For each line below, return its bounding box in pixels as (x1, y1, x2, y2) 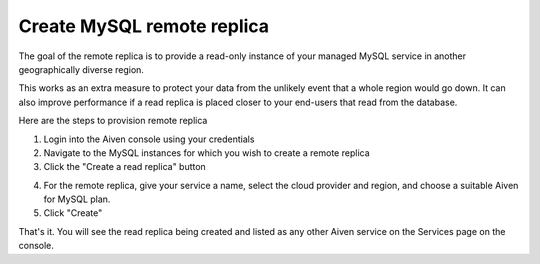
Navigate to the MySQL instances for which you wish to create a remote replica (43, 146, 370, 159)
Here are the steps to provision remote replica (18, 115, 208, 127)
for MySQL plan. (43, 193, 111, 205)
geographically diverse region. (18, 63, 145, 75)
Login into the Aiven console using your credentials (43, 133, 255, 145)
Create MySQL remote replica (18, 15, 270, 37)
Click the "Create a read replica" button (43, 161, 207, 173)
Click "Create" (43, 207, 103, 219)
